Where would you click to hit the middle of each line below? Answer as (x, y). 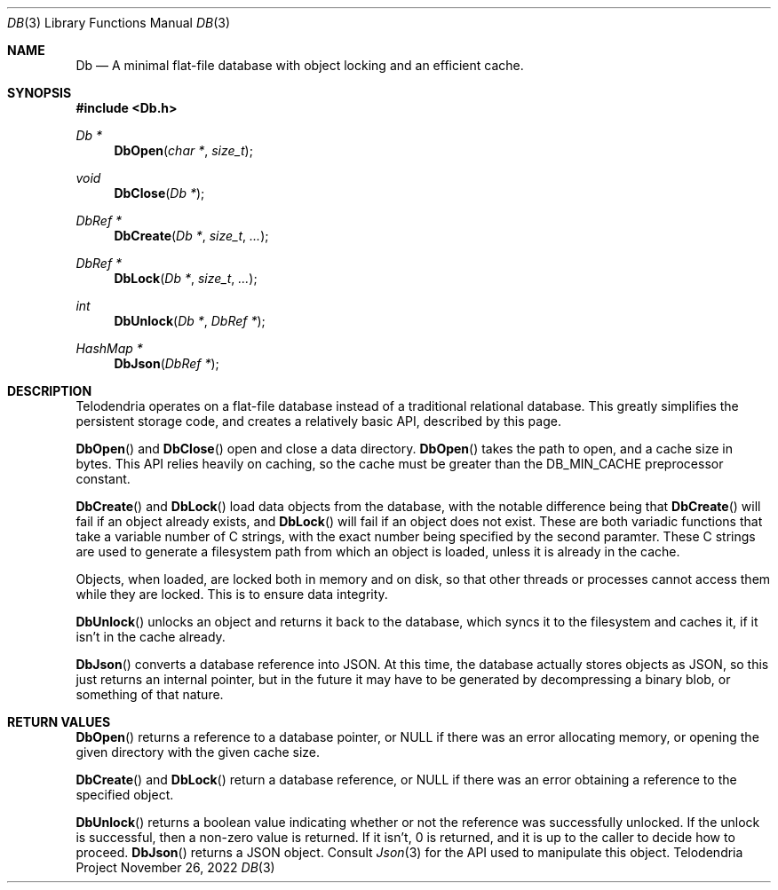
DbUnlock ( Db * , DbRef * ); (190, 321)
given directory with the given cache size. (198, 752)
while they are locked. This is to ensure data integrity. (232, 594)
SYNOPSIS (40, 93)
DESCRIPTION (50, 391)
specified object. (125, 795)
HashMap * (109, 348)
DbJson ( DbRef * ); (167, 363)
